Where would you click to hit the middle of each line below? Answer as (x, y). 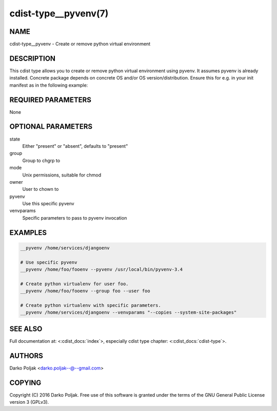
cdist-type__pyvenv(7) (59, 13)
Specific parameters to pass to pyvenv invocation (75, 218)
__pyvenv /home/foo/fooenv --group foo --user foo (85, 291)
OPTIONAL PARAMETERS (51, 126)
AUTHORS (26, 356)
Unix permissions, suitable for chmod (62, 175)
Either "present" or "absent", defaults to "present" (75, 146)
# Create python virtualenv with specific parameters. (91, 305)
